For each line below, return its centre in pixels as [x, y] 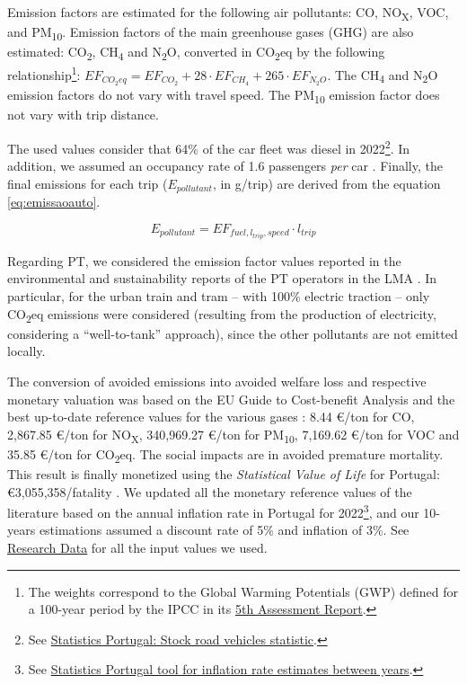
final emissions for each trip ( [88, 183]
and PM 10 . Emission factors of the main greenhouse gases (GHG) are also [211, 33]
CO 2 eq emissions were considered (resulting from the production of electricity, [222, 315]
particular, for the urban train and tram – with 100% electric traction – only [219, 296]
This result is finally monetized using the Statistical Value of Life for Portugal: [224, 473]
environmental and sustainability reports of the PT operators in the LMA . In [222, 278]
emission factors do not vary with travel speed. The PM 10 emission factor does [224, 96]
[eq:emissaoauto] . [54, 202]
